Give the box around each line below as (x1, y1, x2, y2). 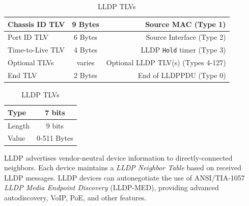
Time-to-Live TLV (8, 44, 65, 55)
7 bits (45, 107, 65, 117)
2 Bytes (73, 70, 98, 81)
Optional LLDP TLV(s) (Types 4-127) (106, 57, 226, 68)
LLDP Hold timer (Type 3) (141, 44, 226, 55)
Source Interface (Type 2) (146, 32, 226, 42)
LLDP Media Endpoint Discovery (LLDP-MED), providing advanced (4, 182, 219, 193)
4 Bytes (73, 44, 98, 55)
